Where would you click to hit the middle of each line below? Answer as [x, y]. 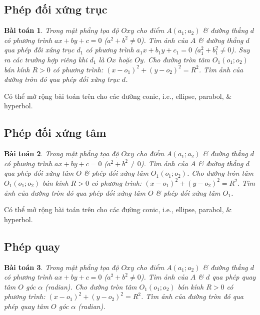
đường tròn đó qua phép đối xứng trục [62, 79]
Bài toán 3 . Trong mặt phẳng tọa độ [61, 267]
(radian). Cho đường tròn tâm [91, 286]
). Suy [240, 50]
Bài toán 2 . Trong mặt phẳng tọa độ [61, 154]
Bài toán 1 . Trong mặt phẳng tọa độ [61, 30]
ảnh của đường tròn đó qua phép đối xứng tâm [75, 192]
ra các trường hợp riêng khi [46, 59]
